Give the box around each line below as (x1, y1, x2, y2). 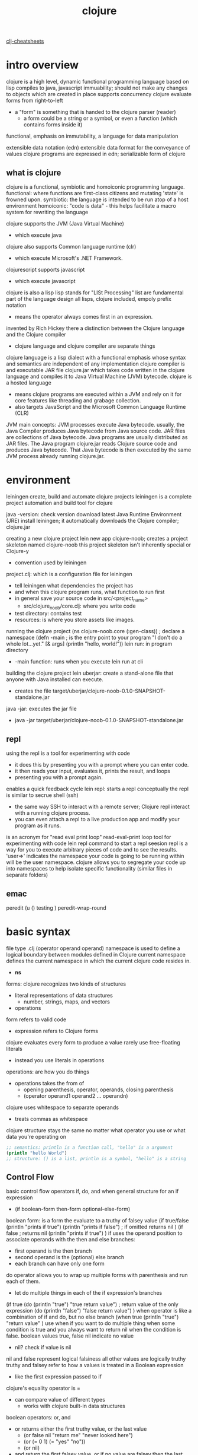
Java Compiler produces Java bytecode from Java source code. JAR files (6, 427, 186, 434)
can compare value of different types (14, 1396, 105, 1403)
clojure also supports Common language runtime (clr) (6, 243, 137, 250)
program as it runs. (14, 822, 61, 829)
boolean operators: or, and (6, 1414, 71, 1421)
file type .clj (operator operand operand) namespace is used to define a (6, 945, 180, 952)
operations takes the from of (14, 1080, 85, 1087)
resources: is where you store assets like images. (14, 616, 135, 624)
